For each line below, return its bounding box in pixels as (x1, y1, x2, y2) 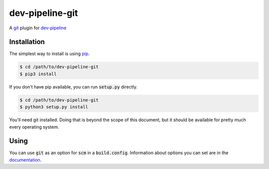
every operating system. (9, 124, 59, 130)
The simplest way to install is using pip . (9, 51, 90, 57)
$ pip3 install (19, 71, 57, 77)
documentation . (9, 157, 42, 163)
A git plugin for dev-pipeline (9, 25, 67, 31)
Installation (9, 38, 45, 46)
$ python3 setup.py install (19, 104, 88, 110)
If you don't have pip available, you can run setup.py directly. (9, 84, 138, 89)
